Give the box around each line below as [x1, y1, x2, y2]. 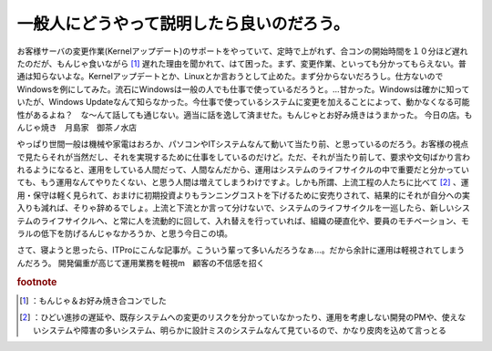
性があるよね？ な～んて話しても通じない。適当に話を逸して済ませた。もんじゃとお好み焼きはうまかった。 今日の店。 [16, 109, 465, 120]
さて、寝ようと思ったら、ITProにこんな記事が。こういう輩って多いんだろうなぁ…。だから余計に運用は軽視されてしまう [16, 244, 466, 255]
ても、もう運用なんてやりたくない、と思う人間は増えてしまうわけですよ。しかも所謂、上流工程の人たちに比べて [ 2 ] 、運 [16, 177, 469, 188]
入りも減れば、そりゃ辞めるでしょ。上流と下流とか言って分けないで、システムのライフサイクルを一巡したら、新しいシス [16, 202, 471, 213]
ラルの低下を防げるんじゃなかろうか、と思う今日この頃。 [16, 228, 232, 239]
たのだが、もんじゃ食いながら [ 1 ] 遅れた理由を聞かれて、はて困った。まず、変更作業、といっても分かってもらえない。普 [16, 57, 466, 68]
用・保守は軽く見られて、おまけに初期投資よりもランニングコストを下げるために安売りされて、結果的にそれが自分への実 [16, 190, 471, 201]
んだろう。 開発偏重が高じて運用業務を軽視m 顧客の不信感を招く [16, 257, 265, 268]
